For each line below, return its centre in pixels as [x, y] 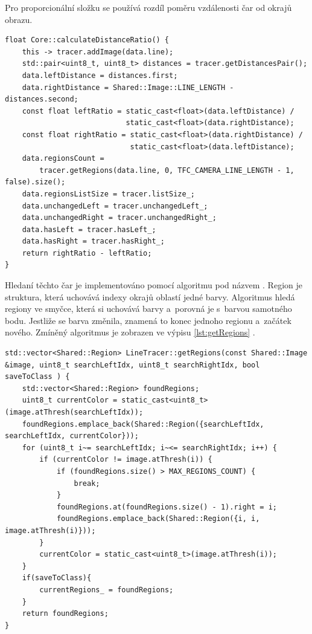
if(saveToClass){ [57, 578]
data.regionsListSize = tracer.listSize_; [108, 194]
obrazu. [19, 19]
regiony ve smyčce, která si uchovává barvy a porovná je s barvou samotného [148, 309]
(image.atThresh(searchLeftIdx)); [74, 412]
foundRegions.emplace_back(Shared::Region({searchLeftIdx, [143, 424]
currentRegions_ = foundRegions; [107, 590]
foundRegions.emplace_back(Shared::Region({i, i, [158, 519]
